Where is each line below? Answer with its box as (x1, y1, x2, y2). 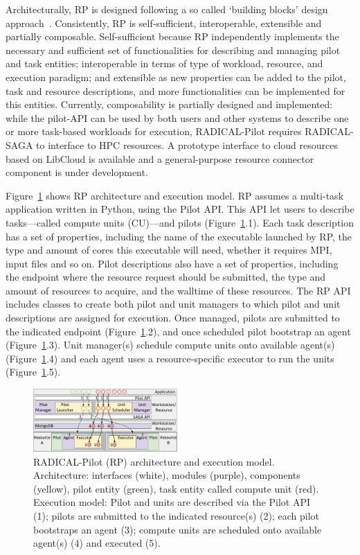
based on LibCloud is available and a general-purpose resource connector (6, 151, 314, 166)
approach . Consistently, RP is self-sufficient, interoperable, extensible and (6, 15, 322, 30)
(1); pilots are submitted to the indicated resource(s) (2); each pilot (33, 509, 320, 523)
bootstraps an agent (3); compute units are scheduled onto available (33, 522, 322, 536)
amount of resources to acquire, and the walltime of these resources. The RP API (6, 283, 351, 297)
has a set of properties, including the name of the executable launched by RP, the (6, 229, 352, 243)
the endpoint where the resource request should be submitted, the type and (6, 270, 326, 284)
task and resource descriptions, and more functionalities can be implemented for (6, 83, 345, 98)
